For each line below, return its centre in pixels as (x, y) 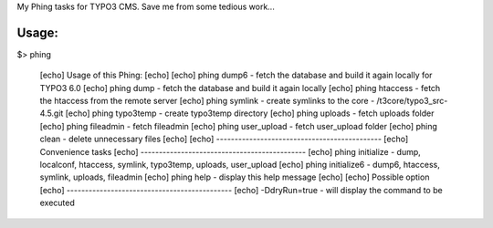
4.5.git (52, 113)
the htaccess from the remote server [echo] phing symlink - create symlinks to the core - (207, 101)
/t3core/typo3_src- (412, 101)
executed (57, 203)
